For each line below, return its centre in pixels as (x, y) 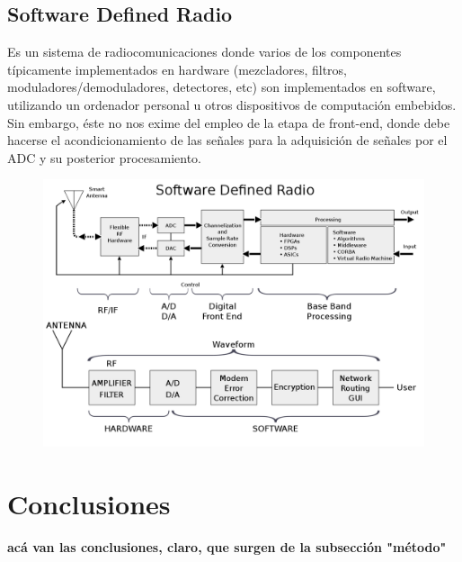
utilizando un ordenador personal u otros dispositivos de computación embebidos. (232, 104)
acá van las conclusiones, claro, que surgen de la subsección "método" (227, 546)
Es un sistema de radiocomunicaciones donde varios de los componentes (204, 52)
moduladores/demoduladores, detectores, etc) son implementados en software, (222, 87)
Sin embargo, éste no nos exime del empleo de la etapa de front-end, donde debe (229, 122)
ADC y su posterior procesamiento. (104, 157)
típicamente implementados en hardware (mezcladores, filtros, (177, 69)
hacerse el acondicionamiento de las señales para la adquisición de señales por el (227, 140)
